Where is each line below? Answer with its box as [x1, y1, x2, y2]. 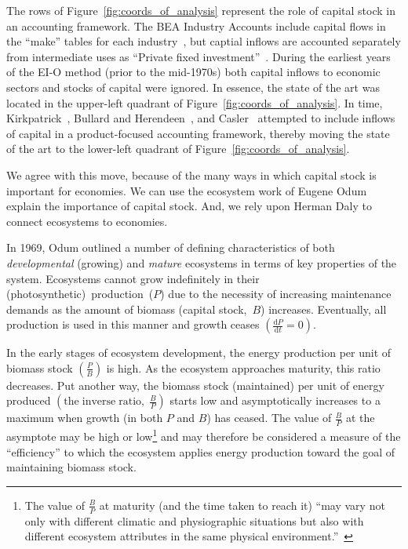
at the [345, 409, 375, 426]
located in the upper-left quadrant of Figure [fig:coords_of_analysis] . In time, [6, 94, 383, 111]
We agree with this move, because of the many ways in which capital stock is [6, 166, 377, 183]
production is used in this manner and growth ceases [6, 316, 260, 333]
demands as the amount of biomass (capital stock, [6, 300, 247, 317]
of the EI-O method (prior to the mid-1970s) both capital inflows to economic [6, 64, 381, 80]
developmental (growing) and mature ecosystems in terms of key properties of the [6, 254, 397, 271]
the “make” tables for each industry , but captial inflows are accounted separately [6, 33, 401, 49]
